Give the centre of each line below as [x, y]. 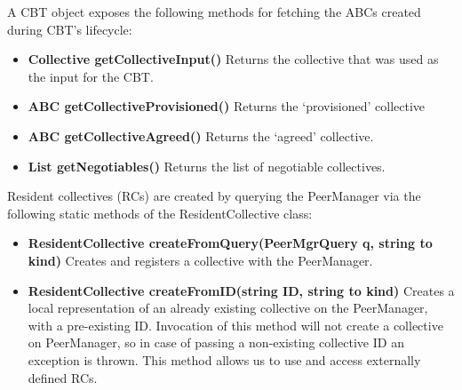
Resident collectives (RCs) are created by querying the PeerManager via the [214, 196]
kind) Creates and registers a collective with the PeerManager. [200, 260]
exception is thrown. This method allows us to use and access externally [224, 359]
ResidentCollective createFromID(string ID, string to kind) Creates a [241, 290]
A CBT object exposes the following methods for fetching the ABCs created [214, 12]
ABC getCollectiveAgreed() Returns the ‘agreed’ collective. [201, 135]
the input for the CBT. [91, 76]
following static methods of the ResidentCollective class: [160, 213]
